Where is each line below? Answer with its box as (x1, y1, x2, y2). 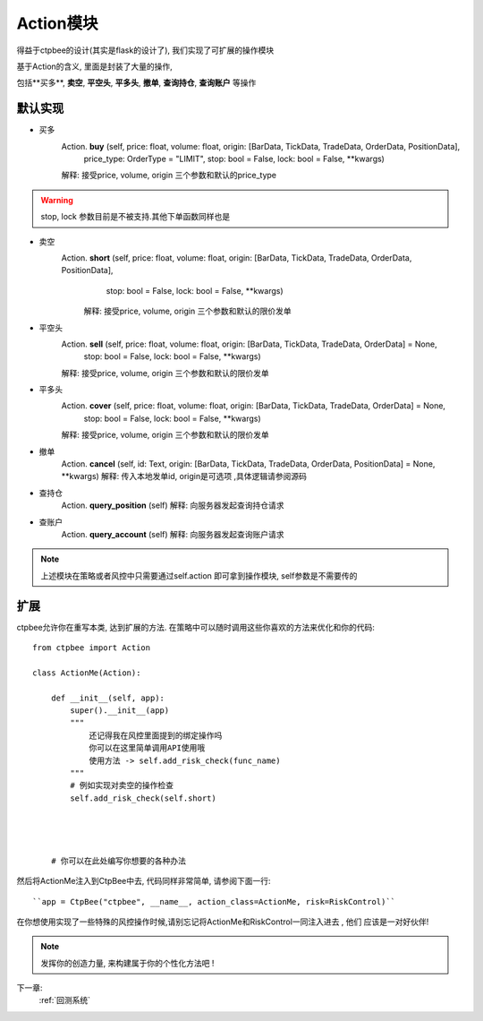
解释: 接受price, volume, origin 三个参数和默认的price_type (61, 170, 277, 181)
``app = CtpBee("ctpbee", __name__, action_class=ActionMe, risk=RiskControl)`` (32, 897, 396, 906)
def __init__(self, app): (50, 692, 165, 703)
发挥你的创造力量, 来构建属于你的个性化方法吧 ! (40, 957, 215, 968)
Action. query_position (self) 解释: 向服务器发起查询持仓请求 (61, 500, 284, 510)
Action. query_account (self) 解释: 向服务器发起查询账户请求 (61, 529, 284, 539)
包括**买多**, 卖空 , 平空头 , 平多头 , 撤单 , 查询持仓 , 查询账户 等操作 (16, 77, 257, 89)
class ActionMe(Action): (32, 667, 141, 678)
